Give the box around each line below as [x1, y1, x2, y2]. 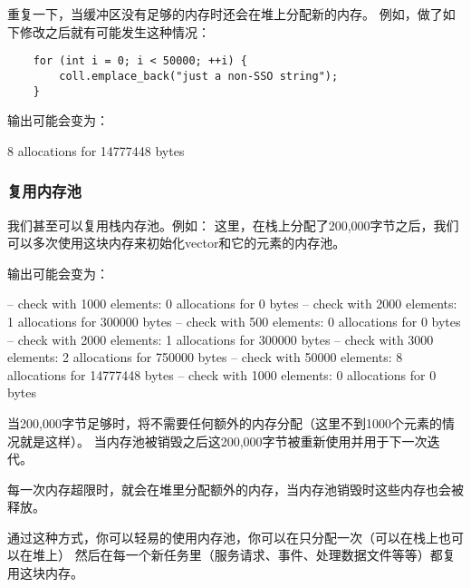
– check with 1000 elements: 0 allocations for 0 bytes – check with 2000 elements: [7, 294, 457, 313]
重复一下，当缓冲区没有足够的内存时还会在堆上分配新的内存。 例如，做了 [7, 5, 443, 23]
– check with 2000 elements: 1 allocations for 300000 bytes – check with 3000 [7, 329, 434, 348]
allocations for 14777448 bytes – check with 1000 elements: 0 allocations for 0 [7, 365, 437, 384]
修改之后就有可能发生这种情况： [19, 22, 210, 41]
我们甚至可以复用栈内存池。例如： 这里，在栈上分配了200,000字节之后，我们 [7, 215, 459, 234]
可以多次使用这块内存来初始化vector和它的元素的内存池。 [7, 233, 346, 252]
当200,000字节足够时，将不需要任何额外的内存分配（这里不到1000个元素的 [7, 413, 442, 432]
